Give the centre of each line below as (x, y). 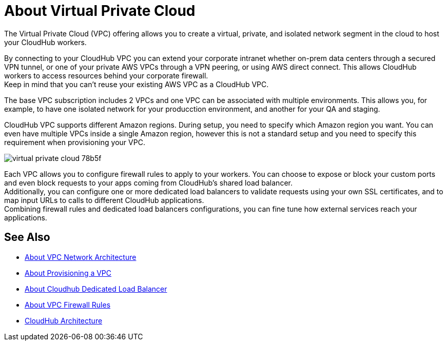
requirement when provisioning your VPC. (75, 142)
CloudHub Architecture (64, 320)
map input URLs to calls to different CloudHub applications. (104, 200)
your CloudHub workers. (45, 42)
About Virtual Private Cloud (100, 11)
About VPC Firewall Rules (68, 305)
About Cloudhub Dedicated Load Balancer (96, 289)
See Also (27, 237)
